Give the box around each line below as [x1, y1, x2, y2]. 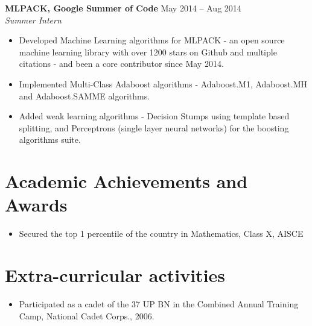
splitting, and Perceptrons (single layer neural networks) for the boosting [19, 121, 289, 134]
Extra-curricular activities [5, 263, 226, 287]
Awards [5, 192, 68, 217]
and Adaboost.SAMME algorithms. [19, 89, 150, 102]
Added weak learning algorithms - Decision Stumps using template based [19, 110, 290, 122]
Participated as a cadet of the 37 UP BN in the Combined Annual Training [19, 297, 299, 310]
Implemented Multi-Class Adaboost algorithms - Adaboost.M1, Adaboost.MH [19, 77, 308, 90]
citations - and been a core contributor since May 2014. [19, 57, 224, 70]
